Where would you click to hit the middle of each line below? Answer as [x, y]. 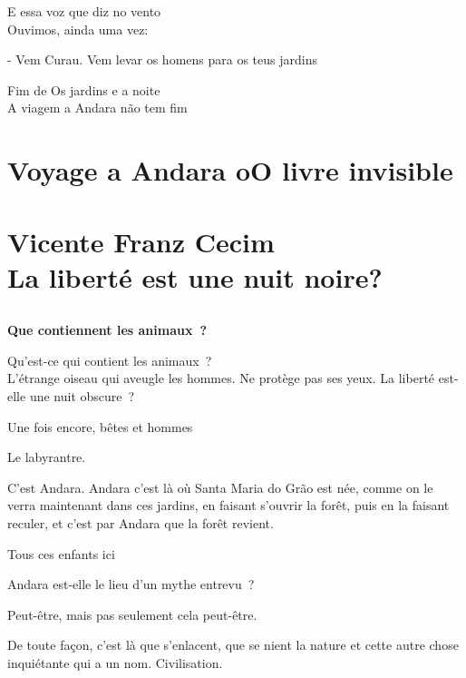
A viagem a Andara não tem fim [97, 108]
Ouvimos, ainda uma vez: [78, 29]
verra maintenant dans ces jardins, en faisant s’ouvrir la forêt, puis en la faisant [228, 505]
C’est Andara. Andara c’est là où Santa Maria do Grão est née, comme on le [220, 487]
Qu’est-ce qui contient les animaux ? [110, 360]
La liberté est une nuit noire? [195, 276]
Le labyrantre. [47, 457]
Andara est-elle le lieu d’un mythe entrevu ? [131, 584]
